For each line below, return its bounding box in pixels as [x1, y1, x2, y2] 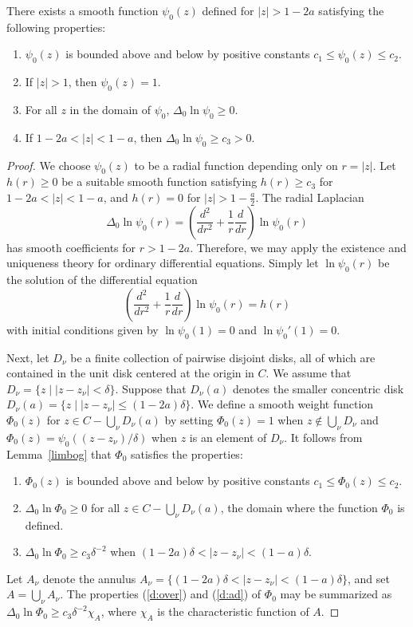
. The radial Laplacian [255, 188, 364, 205]
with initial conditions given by [6, 321, 159, 337]
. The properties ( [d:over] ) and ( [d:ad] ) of [60, 586, 262, 602]
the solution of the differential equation [6, 271, 198, 288]
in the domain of [69, 101, 151, 117]
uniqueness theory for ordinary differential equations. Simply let [6, 254, 319, 271]
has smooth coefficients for [6, 239, 136, 255]
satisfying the [318, 2, 384, 18]
